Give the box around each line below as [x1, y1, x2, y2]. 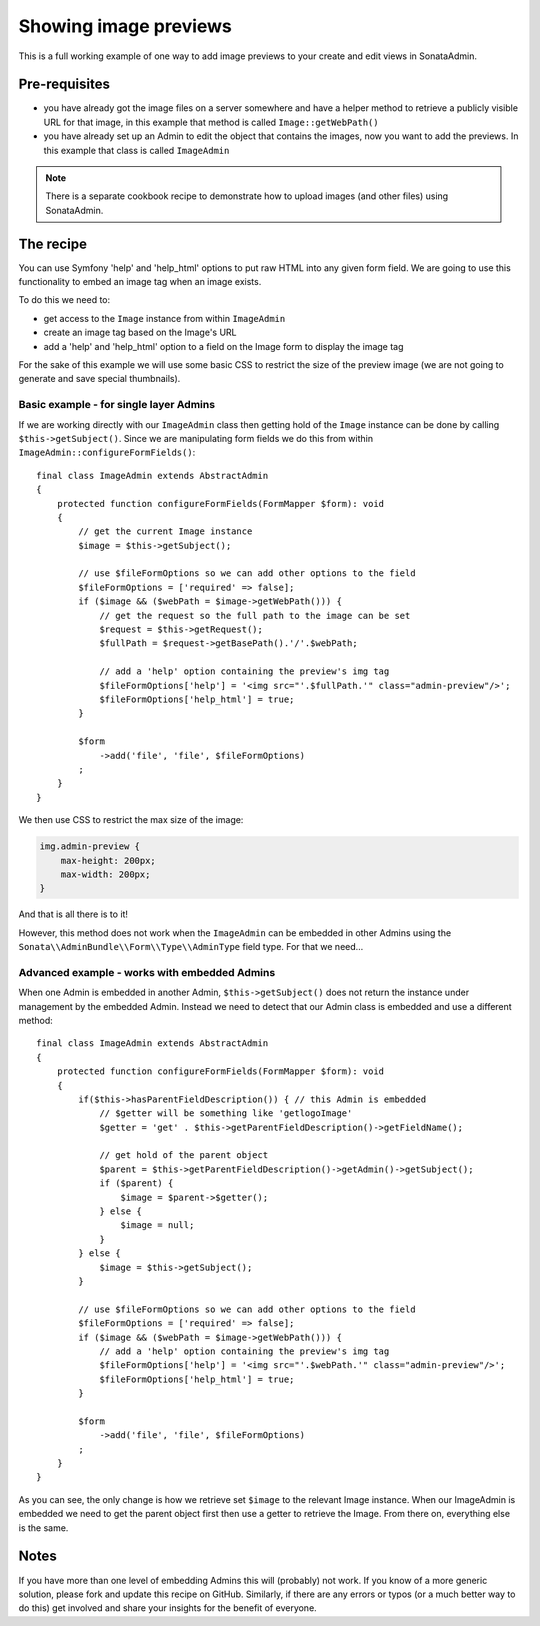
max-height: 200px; [60, 855, 157, 866]
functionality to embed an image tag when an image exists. [18, 276, 262, 288]
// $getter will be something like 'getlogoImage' [99, 1108, 353, 1119]
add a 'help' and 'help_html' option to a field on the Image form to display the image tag [43, 340, 404, 352]
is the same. [18, 1521, 69, 1534]
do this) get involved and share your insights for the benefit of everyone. [18, 1602, 317, 1614]
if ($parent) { [99, 1178, 174, 1189]
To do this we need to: [18, 294, 111, 306]
